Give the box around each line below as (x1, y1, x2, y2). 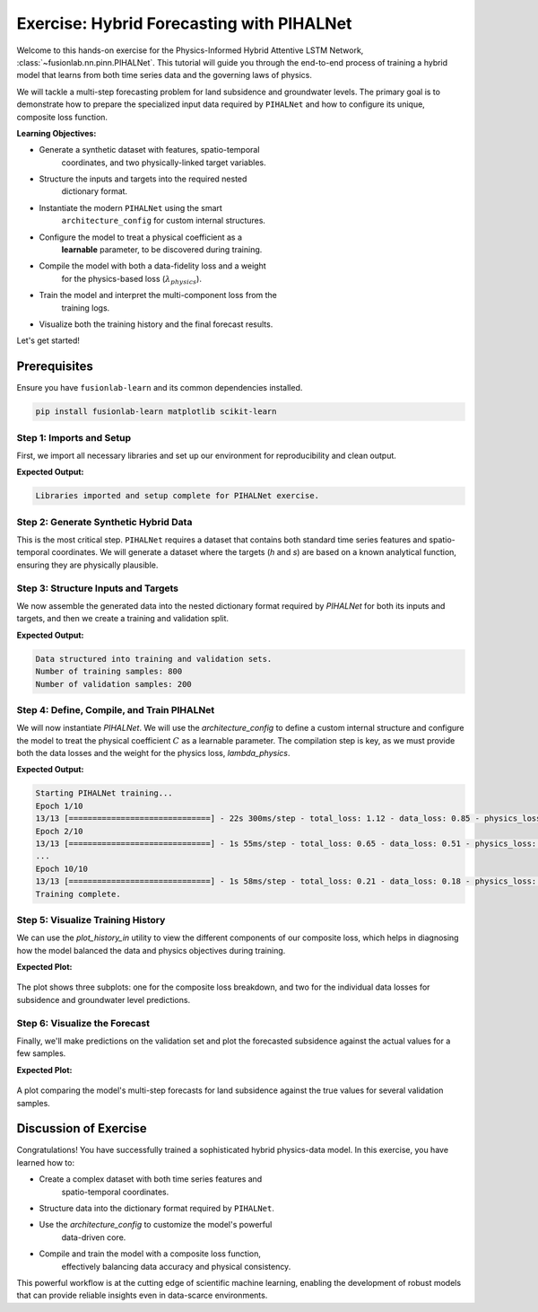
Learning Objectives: (16, 128, 97, 138)
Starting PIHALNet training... (35, 788, 174, 798)
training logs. (61, 302, 110, 313)
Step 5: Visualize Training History (16, 913, 166, 926)
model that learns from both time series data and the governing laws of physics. (16, 70, 313, 81)
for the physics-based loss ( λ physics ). (61, 273, 202, 286)
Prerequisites (16, 359, 93, 374)
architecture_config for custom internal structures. (61, 216, 266, 226)
